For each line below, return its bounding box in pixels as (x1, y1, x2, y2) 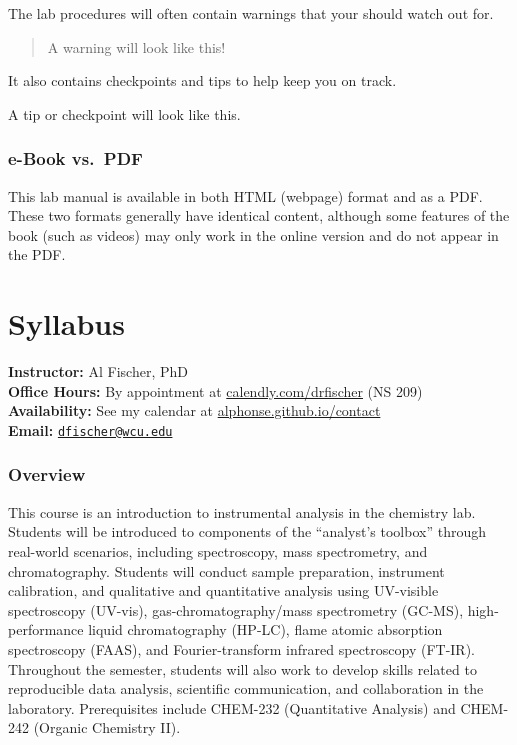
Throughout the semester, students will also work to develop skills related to (8, 658, 477, 679)
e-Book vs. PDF (8, 146, 143, 171)
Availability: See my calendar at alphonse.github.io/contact (8, 400, 381, 421)
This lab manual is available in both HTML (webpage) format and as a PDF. (8, 185, 483, 206)
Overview (8, 462, 86, 487)
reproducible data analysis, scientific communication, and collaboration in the (8, 678, 484, 699)
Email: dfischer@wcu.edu (8, 419, 173, 440)
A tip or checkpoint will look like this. (8, 103, 241, 124)
